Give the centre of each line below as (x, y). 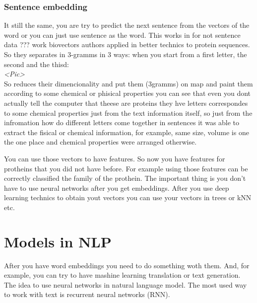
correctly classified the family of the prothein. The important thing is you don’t (125, 178)
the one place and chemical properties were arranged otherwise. (100, 142)
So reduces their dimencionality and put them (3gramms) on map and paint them (128, 83)
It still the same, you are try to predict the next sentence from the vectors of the (127, 25)
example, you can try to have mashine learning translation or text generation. (122, 275)
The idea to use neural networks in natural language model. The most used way (126, 284)
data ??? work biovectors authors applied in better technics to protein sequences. (127, 44)
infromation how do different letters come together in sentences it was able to (122, 122)
